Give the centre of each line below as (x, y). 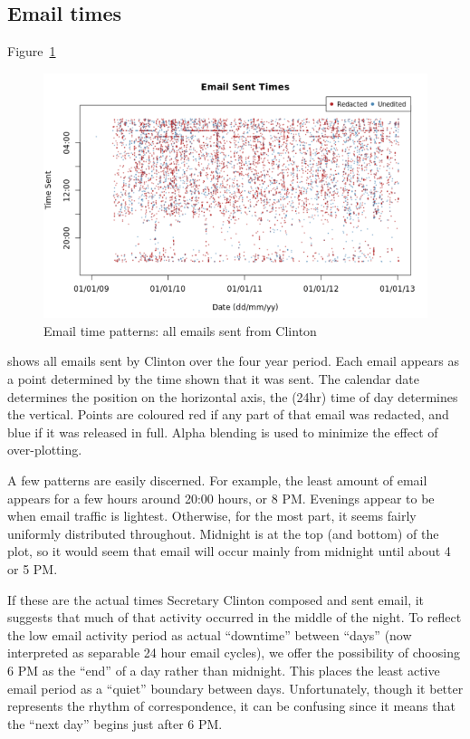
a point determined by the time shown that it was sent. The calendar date (213, 379)
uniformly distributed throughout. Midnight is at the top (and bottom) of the (223, 533)
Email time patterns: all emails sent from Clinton (180, 330)
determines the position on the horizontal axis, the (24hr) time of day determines (233, 396)
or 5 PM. (33, 568)
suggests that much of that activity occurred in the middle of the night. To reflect (235, 617)
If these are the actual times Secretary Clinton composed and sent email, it (216, 599)
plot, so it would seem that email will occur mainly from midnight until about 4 (229, 551)
